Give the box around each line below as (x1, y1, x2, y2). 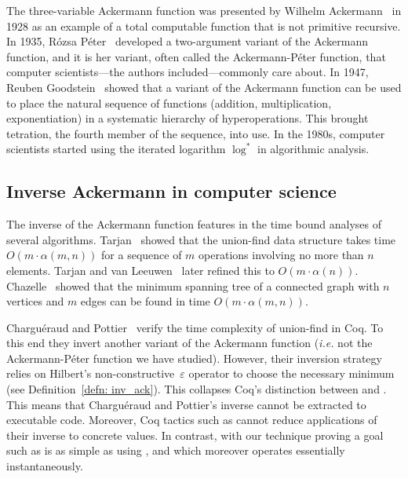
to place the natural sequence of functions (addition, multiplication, (6, 94, 332, 111)
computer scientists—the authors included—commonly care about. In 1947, (6, 64, 369, 80)
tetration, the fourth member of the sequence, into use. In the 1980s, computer (6, 125, 385, 141)
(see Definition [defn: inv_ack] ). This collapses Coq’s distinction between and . (6, 381, 387, 397)
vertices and (6, 293, 64, 309)
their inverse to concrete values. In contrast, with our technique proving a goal (6, 426, 384, 443)
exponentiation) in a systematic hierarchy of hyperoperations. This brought (6, 110, 369, 126)
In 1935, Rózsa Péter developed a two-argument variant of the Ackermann (6, 33, 369, 49)
